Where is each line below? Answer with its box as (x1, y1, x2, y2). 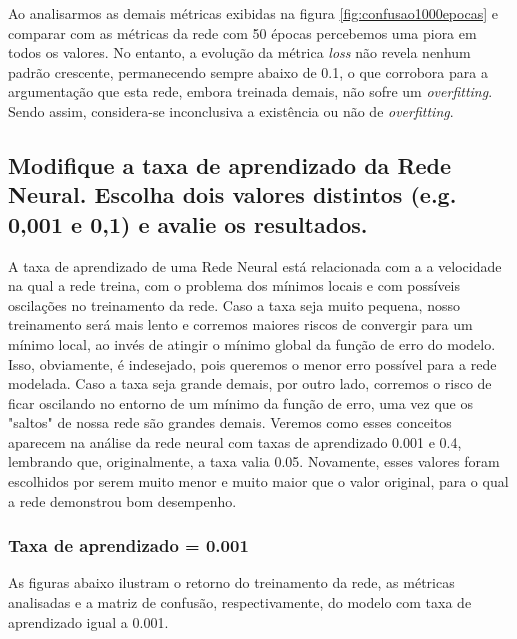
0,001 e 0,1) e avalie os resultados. (8, 208, 368, 239)
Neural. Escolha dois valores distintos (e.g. (8, 179, 457, 210)
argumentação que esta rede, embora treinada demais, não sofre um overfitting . (8, 81, 493, 102)
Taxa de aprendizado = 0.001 (8, 533, 249, 558)
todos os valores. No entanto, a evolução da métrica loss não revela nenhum (8, 42, 471, 63)
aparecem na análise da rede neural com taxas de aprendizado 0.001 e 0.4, (8, 431, 462, 452)
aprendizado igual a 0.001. (8, 611, 169, 632)
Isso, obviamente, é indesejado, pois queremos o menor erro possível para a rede (8, 353, 497, 374)
